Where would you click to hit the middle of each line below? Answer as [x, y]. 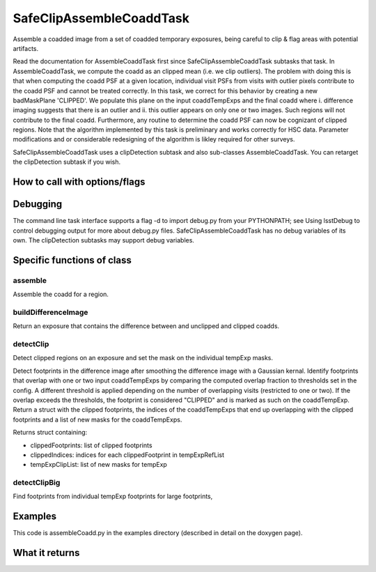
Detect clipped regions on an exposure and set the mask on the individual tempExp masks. [143, 358]
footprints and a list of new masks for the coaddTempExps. [97, 419]
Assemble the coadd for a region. [61, 294]
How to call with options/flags [79, 182]
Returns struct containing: [50, 433]
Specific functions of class [72, 260]
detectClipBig [37, 483]
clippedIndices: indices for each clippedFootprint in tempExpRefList [127, 455]
